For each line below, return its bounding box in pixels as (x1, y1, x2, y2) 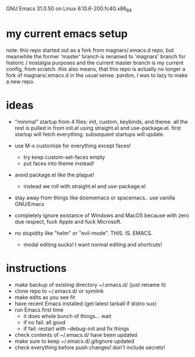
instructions (6, 261, 67, 275)
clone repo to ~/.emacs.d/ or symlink (14, 287, 104, 294)
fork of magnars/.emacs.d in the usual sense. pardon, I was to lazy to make (6, 71, 188, 78)
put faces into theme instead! (23, 159, 95, 167)
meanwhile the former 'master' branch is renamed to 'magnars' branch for (6, 53, 186, 60)
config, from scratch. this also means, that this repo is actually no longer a (6, 65, 186, 73)
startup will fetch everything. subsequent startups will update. (14, 130, 165, 137)
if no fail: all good (23, 319, 66, 326)
